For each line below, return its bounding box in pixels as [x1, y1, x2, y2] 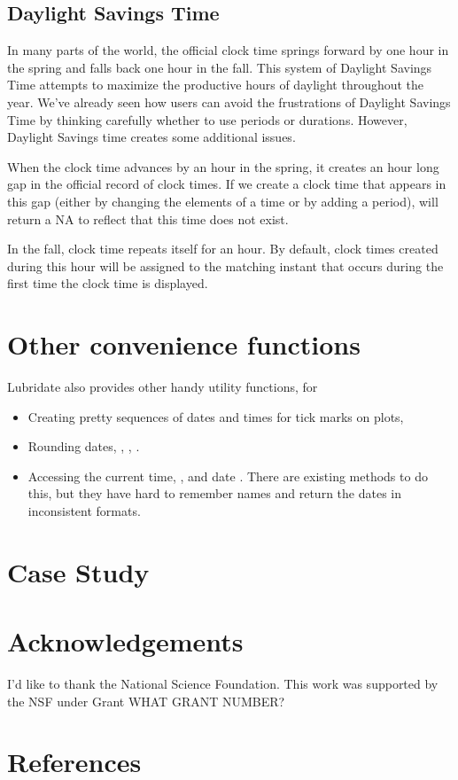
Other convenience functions [7, 326, 361, 363]
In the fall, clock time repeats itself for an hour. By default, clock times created [7, 239, 439, 258]
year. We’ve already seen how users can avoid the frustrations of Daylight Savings [7, 92, 451, 111]
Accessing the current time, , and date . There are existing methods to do [27, 466, 428, 485]
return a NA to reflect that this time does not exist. [7, 209, 289, 228]
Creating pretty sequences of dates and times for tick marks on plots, [27, 407, 404, 425]
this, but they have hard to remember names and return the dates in [27, 484, 401, 503]
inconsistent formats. [27, 502, 141, 520]
